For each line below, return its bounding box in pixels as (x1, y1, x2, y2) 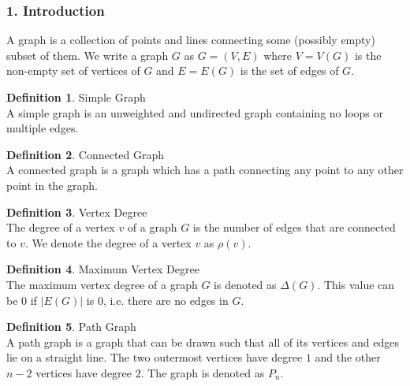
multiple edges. (6, 120, 79, 136)
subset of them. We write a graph (6, 46, 169, 63)
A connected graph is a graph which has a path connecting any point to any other (6, 161, 404, 178)
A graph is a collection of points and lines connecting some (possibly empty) (6, 32, 375, 48)
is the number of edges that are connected (192, 219, 396, 236)
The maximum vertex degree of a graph (6, 276, 198, 292)
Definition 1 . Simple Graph (6, 89, 146, 105)
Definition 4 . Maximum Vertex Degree (6, 261, 199, 277)
